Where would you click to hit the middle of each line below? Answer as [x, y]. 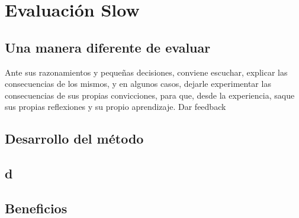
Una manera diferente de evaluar [108, 47]
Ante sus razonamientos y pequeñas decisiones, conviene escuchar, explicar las [146, 72]
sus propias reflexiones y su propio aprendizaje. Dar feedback [115, 107]
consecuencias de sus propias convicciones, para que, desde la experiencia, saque [150, 95]
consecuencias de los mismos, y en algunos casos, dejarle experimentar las [138, 84]
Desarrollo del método [74, 139]
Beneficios [36, 208]
